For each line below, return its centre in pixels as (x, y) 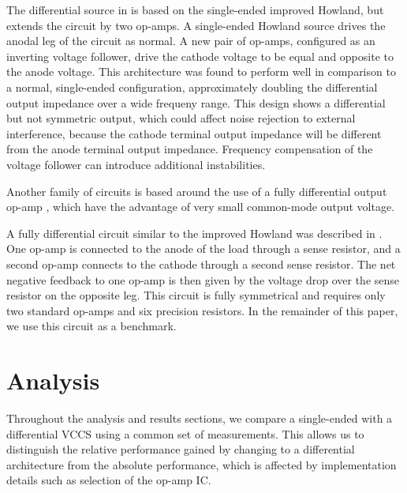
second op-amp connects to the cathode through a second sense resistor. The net (201, 263)
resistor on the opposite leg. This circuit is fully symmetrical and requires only (196, 295)
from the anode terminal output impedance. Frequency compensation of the (190, 149)
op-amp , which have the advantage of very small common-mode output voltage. (201, 207)
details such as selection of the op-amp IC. (109, 480)
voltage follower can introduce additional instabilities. (136, 164)
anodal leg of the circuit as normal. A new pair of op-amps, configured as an (191, 41)
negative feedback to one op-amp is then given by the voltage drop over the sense (203, 279)
